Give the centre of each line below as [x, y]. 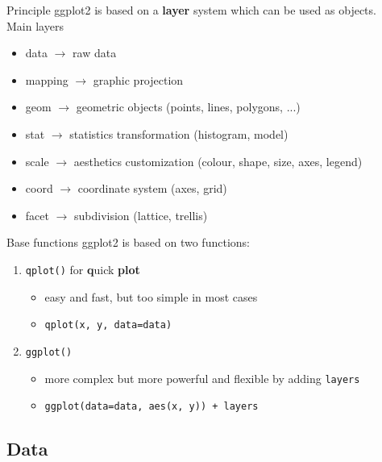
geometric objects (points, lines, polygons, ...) [188, 107]
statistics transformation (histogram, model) [179, 133]
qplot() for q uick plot [83, 269]
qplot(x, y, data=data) [108, 325]
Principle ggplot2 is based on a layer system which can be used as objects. [191, 10]
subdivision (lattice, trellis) [141, 215]
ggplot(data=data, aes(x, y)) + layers [152, 407]
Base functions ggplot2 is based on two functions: [128, 242]
